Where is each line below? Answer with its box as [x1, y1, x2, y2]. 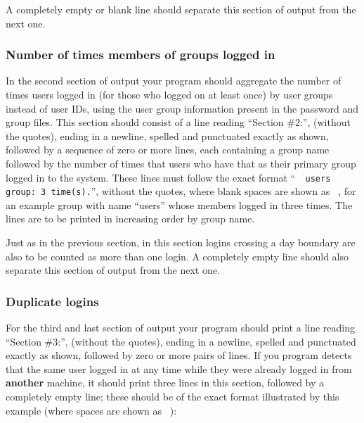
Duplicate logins [6, 292, 99, 310]
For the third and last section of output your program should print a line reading [6, 320, 355, 335]
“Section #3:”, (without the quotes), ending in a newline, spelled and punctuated [6, 334, 356, 348]
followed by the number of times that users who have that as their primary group [6, 156, 356, 170]
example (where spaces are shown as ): [6, 403, 177, 417]
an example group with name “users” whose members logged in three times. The [6, 197, 353, 212]
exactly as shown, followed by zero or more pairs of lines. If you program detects [6, 348, 352, 362]
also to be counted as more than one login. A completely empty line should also [6, 248, 349, 263]
